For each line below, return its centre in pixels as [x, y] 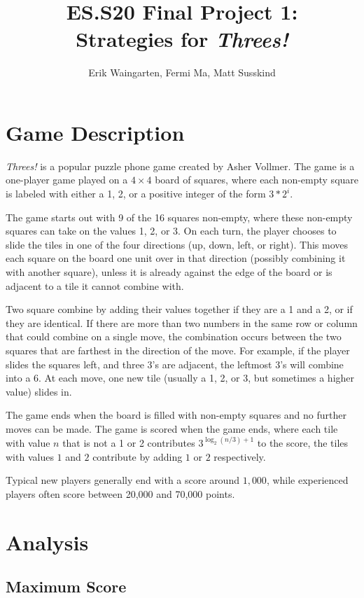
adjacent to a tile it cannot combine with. [95, 285]
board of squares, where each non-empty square [257, 180]
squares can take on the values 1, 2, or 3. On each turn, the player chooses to [171, 231]
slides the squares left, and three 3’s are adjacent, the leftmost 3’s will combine [175, 364]
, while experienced [307, 480]
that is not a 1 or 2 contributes [129, 442]
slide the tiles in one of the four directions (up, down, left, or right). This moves [177, 244]
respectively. [240, 456]
